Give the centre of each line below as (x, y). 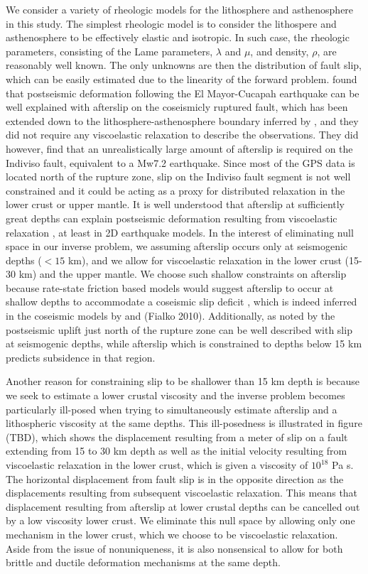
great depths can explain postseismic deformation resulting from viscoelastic (172, 218)
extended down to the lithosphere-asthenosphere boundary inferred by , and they (182, 120)
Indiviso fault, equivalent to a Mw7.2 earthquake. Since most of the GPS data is (180, 162)
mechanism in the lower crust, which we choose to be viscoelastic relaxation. (172, 534)
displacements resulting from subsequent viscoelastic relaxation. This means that (182, 493)
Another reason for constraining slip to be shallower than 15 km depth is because (183, 381)
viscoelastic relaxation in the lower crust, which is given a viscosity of (157, 465)
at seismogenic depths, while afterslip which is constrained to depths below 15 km (184, 343)
